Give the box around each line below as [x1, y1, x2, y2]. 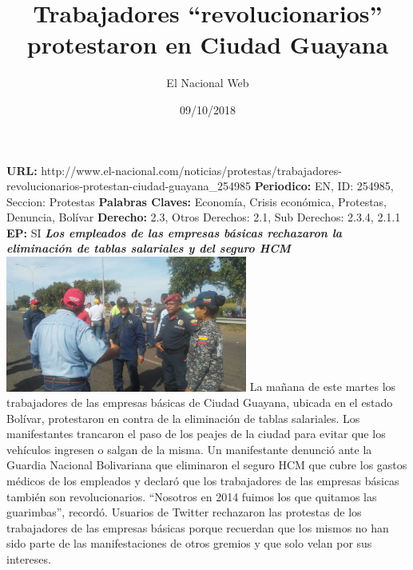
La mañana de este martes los [249, 378, 396, 395]
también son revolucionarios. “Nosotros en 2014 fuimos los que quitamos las [6, 488, 377, 504]
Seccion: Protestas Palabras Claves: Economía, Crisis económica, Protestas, [6, 193, 387, 209]
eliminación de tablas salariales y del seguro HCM [6, 240, 291, 257]
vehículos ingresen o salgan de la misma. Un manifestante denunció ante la [6, 440, 372, 457]
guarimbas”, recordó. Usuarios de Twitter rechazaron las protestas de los [6, 504, 362, 520]
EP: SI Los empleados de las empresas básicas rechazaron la [6, 224, 343, 241]
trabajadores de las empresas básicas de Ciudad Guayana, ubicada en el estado [6, 394, 393, 411]
